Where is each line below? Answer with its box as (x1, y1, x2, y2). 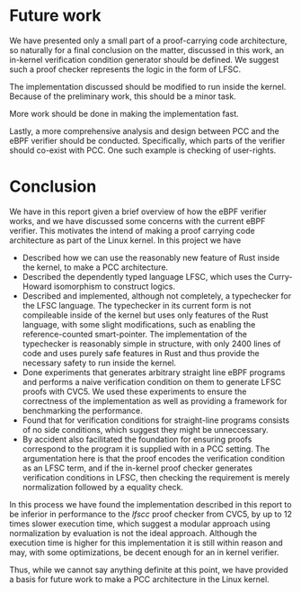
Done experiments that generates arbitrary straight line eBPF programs (22, 366, 286, 378)
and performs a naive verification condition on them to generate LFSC (22, 376, 281, 387)
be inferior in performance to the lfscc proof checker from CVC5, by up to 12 (9, 508, 292, 519)
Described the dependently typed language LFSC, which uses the (22, 271, 267, 282)
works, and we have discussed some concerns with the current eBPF (9, 215, 266, 226)
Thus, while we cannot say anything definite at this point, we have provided (9, 564, 289, 575)
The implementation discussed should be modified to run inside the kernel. (9, 81, 287, 92)
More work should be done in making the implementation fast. (9, 108, 240, 119)
